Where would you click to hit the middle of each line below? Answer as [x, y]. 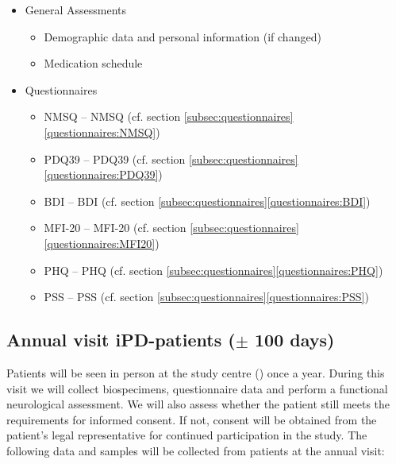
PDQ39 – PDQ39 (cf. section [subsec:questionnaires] [171, 159]
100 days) [295, 340]
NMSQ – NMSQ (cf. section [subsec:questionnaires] [169, 116]
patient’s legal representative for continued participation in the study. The [187, 435]
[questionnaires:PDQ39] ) [103, 174]
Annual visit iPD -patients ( [121, 340]
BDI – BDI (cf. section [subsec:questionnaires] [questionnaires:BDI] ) [207, 201]
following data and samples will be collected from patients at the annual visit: [196, 450]
